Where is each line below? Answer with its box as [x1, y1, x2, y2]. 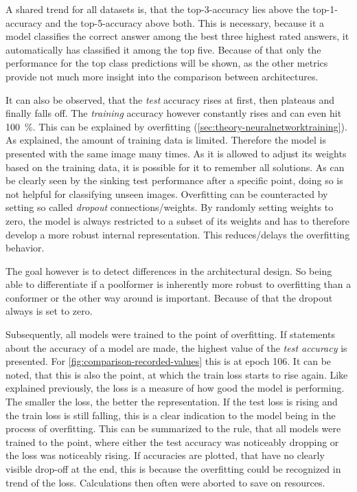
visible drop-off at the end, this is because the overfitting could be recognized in [5, 462, 341, 476]
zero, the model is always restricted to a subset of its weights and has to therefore [5, 213, 349, 227]
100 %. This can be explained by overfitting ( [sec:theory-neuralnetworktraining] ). [5, 119, 347, 133]
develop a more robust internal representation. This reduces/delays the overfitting [5, 227, 350, 241]
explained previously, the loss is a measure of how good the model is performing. [5, 381, 345, 395]
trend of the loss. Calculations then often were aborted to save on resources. [5, 475, 325, 489]
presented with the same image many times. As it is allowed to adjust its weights [5, 146, 347, 160]
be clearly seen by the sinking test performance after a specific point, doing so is [5, 173, 343, 188]
